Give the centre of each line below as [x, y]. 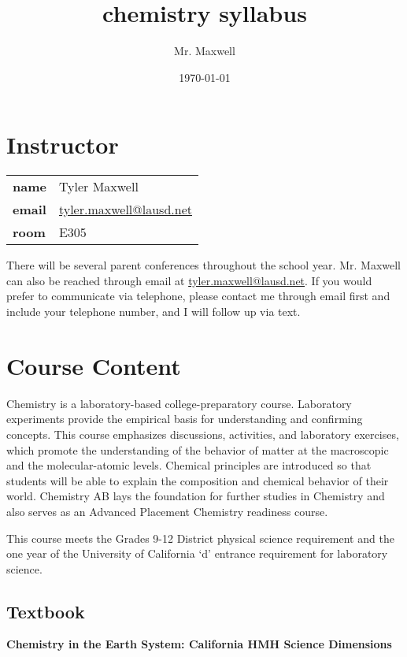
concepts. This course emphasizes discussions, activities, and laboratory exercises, [203, 434]
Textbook [46, 611]
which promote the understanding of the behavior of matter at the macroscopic [198, 449]
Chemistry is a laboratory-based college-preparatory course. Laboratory [179, 403]
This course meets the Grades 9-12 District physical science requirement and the [200, 538]
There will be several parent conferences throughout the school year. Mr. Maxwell [203, 265]
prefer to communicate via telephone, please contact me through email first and [198, 296]
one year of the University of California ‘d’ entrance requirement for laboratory [197, 553]
